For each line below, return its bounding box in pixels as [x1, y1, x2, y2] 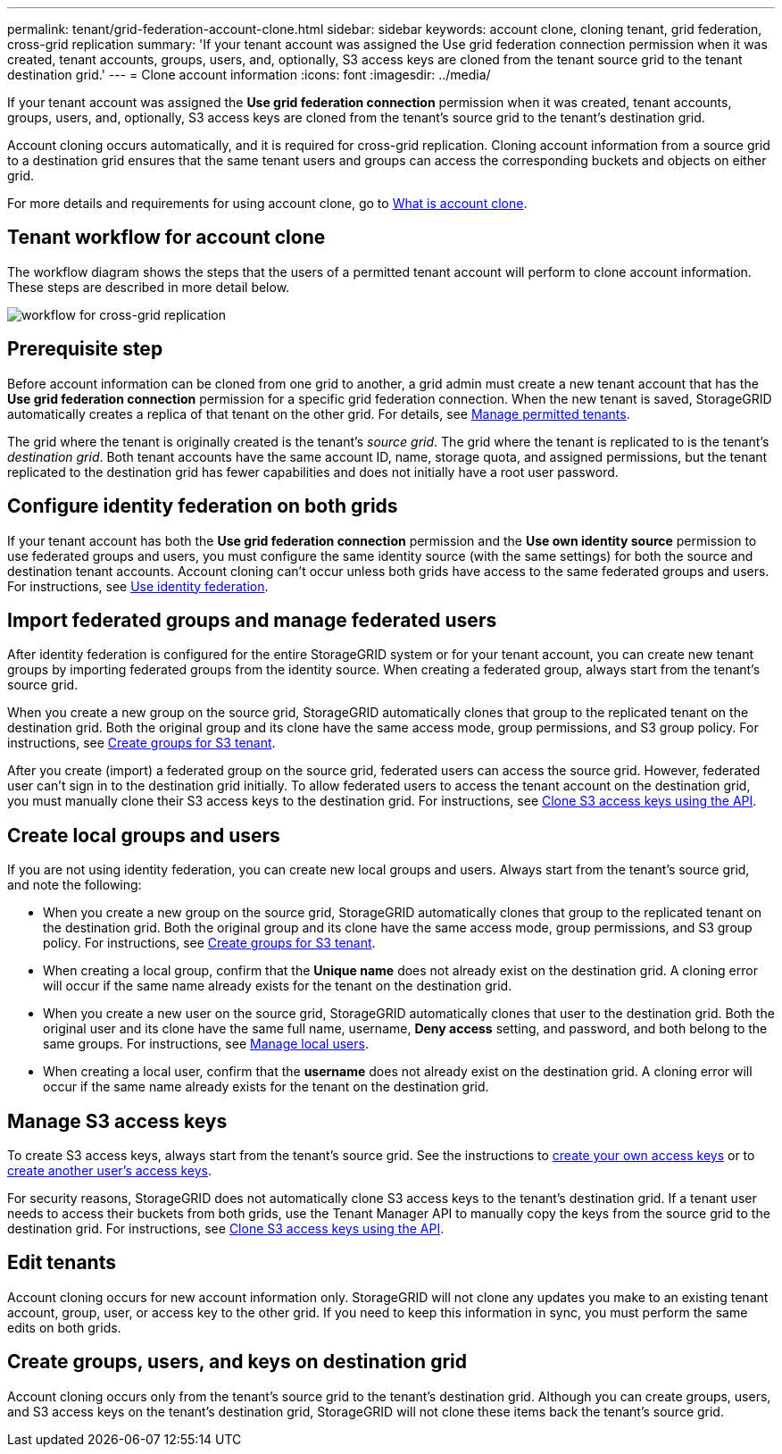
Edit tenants [7, 1251, 116, 1274]
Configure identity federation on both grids [7, 495, 398, 518]
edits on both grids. [7, 1319, 121, 1335]
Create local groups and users [7, 823, 280, 847]
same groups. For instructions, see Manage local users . [43, 1036, 369, 1052]
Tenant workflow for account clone [7, 226, 326, 249]
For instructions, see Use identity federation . [7, 578, 269, 594]
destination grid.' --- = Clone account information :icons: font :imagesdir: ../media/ [7, 67, 491, 82]
